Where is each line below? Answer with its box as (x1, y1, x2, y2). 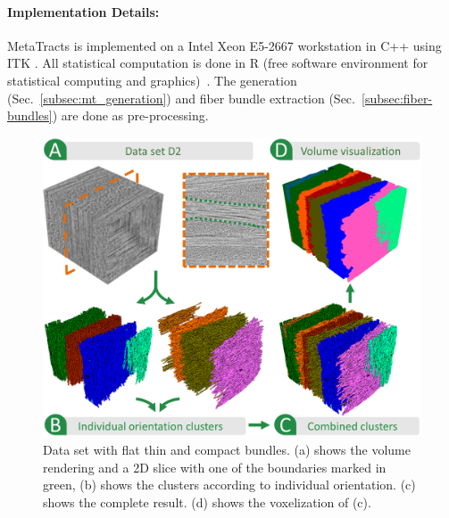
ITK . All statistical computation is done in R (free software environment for (7, 53, 428, 72)
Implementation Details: (7, 2, 160, 21)
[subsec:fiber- (361, 88, 433, 107)
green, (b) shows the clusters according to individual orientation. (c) (43, 475, 416, 494)
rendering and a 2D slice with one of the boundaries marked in (43, 457, 387, 476)
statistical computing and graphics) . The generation (7, 70, 297, 89)
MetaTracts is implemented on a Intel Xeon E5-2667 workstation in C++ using (7, 36, 442, 54)
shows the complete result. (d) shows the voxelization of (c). (43, 492, 371, 511)
